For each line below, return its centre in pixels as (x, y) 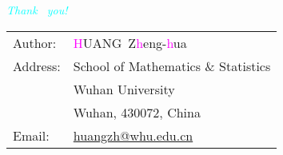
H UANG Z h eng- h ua (130, 42)
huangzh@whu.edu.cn (133, 135)
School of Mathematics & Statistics (172, 66)
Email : (31, 135)
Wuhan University (124, 89)
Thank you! (37, 10)
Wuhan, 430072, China (137, 112)
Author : (35, 42)
